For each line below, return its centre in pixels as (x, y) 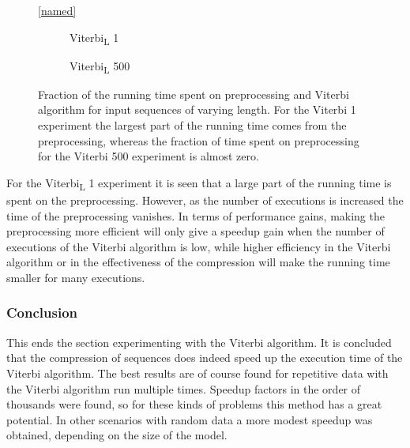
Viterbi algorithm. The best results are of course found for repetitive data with (197, 373)
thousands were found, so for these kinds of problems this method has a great (194, 404)
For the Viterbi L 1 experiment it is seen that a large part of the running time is (199, 183)
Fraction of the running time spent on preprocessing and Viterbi (194, 94)
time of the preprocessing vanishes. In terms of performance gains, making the (196, 215)
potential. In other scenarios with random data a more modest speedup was (190, 419)
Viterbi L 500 (100, 66)
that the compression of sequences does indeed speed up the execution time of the (205, 358)
